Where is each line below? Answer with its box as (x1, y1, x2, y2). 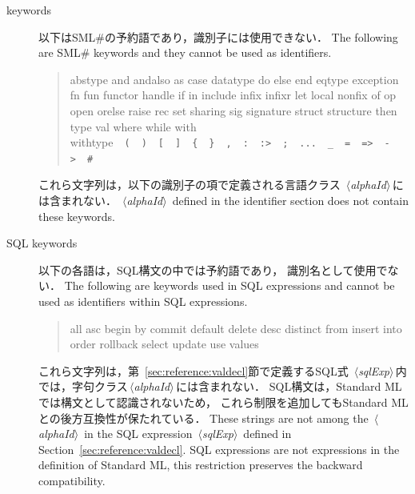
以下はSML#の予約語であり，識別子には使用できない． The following (38, 28, 398, 45)
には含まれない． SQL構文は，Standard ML (176, 378, 402, 395)
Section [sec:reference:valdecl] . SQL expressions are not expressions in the (38, 440, 400, 457)
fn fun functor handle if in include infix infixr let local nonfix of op (70, 86, 397, 103)
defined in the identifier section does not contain (172, 192, 409, 209)
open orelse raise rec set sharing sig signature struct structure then (70, 102, 397, 118)
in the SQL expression (84, 425, 193, 442)
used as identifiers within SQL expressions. (38, 293, 248, 310)
